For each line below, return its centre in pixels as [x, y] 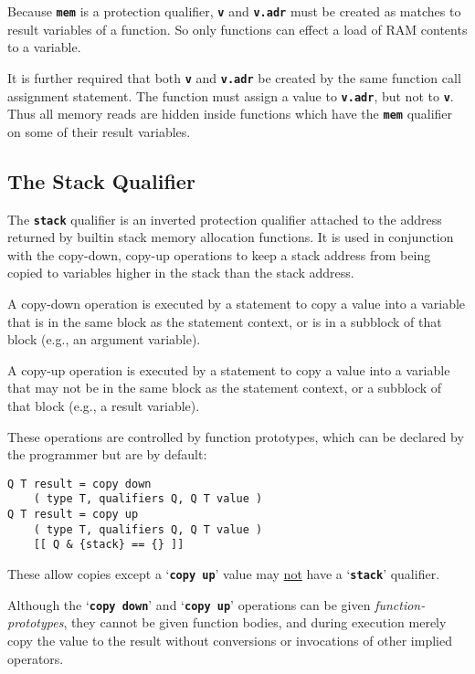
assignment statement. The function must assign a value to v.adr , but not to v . [231, 95]
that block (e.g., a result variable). [104, 406]
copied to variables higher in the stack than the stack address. [181, 273]
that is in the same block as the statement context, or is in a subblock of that [225, 321]
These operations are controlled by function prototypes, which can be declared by [236, 436]
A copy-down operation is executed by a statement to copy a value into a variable [237, 304]
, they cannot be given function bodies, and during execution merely [255, 622]
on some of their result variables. [99, 131]
